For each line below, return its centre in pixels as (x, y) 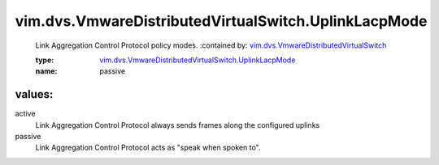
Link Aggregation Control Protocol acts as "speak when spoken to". (148, 148)
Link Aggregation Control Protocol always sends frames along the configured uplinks (178, 125)
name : (46, 71)
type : (45, 60)
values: (34, 94)
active (25, 114)
